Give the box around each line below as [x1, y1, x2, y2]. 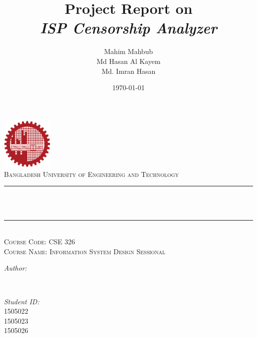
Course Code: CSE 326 [4, 236, 75, 247]
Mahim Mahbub [104, 46, 153, 56]
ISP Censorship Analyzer [40, 17, 217, 38]
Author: [4, 263, 27, 273]
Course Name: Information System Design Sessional [4, 246, 166, 256]
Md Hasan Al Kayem [96, 56, 161, 66]
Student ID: [4, 296, 40, 306]
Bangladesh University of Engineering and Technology [4, 168, 179, 179]
